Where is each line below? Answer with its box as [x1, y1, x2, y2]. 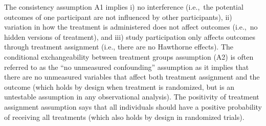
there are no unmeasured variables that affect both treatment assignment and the [4, 71, 260, 82]
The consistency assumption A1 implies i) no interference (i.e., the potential [4, 2, 243, 12]
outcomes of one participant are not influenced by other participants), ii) [4, 11, 232, 22]
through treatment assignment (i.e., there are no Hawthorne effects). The [4, 41, 233, 52]
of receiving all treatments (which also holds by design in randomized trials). [4, 111, 245, 122]
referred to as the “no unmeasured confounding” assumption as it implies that [4, 61, 249, 72]
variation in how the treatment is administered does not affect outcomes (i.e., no [4, 21, 258, 32]
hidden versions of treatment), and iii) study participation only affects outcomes [4, 31, 255, 42]
